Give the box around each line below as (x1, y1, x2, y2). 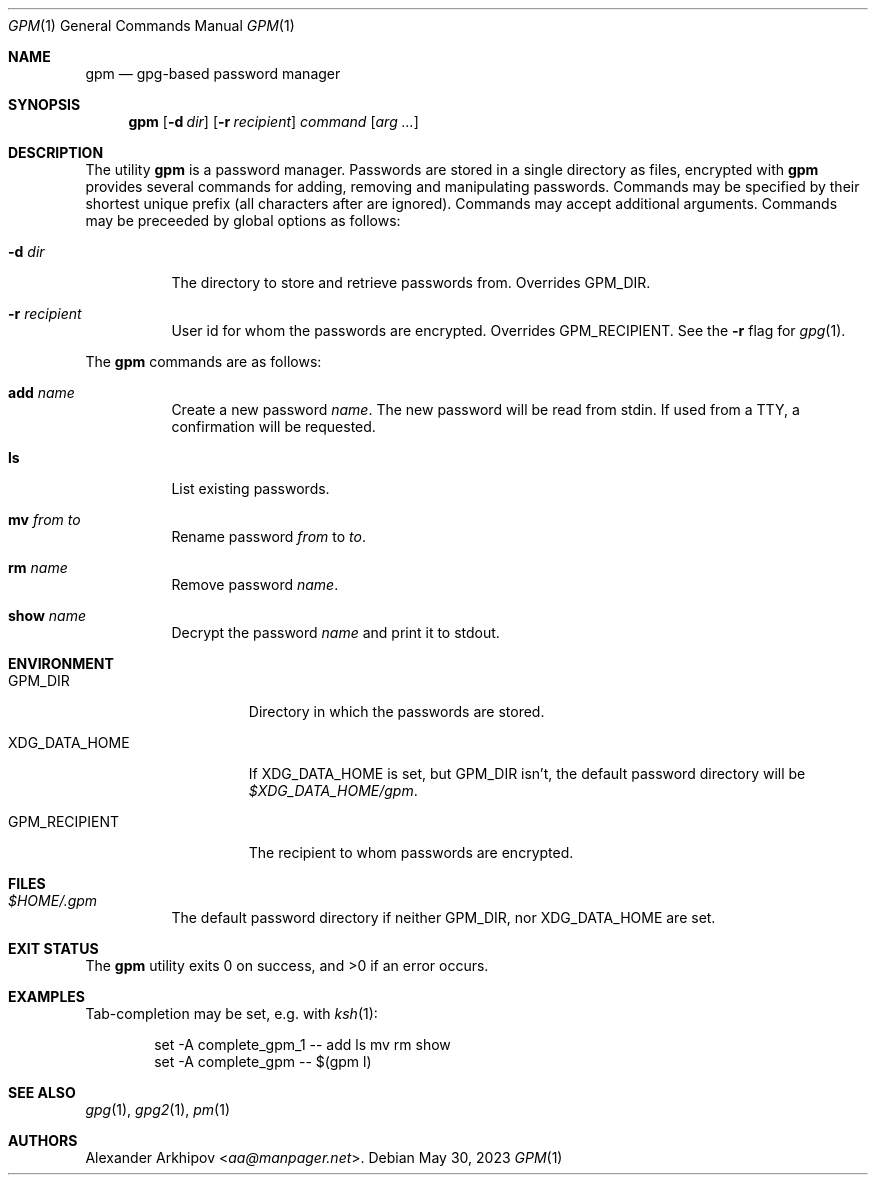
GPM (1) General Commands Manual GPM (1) (8, 17, 295, 34)
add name (8, 384, 75, 401)
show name (8, 607, 86, 624)
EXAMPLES (8, 988, 85, 1005)
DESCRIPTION (8, 144, 104, 161)
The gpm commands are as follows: (85, 353, 322, 370)
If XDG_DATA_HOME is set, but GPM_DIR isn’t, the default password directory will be (248, 765, 806, 782)
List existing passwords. (171, 480, 330, 497)
